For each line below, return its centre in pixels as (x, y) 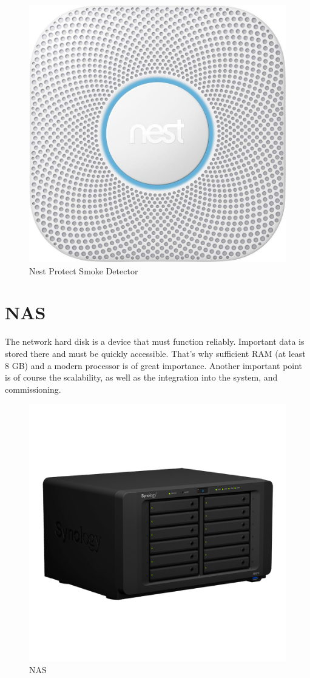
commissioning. (33, 389)
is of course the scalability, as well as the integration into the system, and (141, 377)
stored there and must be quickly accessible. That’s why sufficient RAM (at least (155, 353)
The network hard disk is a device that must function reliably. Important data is (155, 341)
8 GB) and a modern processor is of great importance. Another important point (154, 365)
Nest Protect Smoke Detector (84, 270)
